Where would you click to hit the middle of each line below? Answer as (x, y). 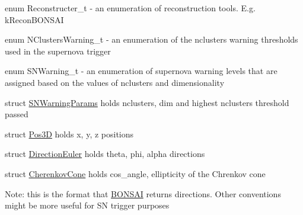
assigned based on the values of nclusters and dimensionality (115, 82)
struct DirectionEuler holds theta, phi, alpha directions (105, 154)
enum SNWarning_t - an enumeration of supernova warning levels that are (141, 71)
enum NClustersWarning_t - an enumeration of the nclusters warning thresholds (151, 39)
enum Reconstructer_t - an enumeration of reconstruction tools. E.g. (130, 8)
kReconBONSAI (34, 19)
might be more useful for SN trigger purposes (87, 205)
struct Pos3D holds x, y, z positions (69, 134)
